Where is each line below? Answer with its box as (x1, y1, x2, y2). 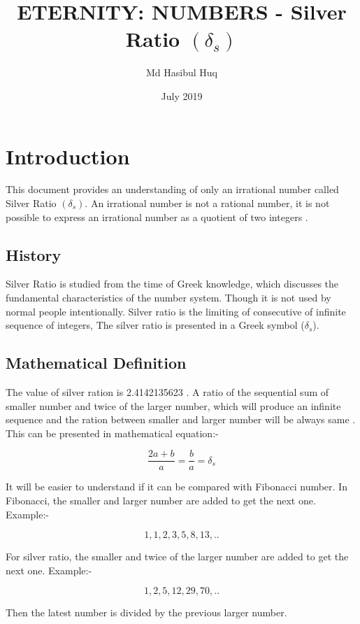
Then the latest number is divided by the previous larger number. (6, 605, 287, 620)
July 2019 (161, 88, 203, 103)
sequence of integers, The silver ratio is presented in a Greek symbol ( (6, 318, 305, 332)
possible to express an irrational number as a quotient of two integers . (6, 209, 308, 224)
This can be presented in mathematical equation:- (6, 425, 219, 440)
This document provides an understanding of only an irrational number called (6, 182, 339, 197)
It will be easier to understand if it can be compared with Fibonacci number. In (6, 479, 347, 494)
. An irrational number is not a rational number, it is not (85, 196, 330, 211)
